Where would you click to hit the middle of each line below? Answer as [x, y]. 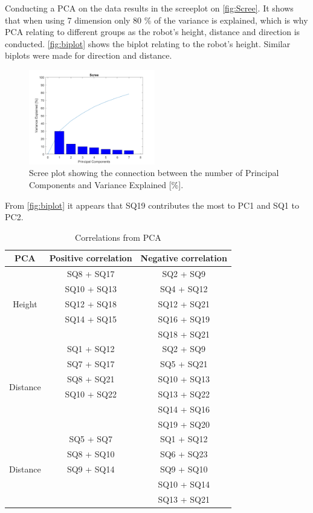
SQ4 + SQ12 [184, 289]
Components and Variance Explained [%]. [106, 184]
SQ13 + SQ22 [184, 394]
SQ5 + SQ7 [91, 439]
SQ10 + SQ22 [91, 394]
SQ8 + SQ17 [91, 274]
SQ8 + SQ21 [91, 379]
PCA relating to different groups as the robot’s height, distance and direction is [153, 32]
